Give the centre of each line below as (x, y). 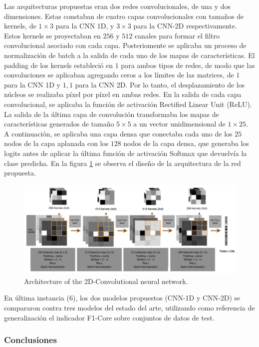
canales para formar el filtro (177, 35)
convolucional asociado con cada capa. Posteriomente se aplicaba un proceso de (125, 45)
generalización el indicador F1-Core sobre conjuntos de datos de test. (109, 317)
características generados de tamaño (59, 124)
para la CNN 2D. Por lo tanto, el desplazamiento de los (160, 84)
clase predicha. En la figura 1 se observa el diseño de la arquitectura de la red (123, 163)
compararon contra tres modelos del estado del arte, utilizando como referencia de (129, 307)
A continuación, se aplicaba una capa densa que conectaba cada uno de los (118, 133)
